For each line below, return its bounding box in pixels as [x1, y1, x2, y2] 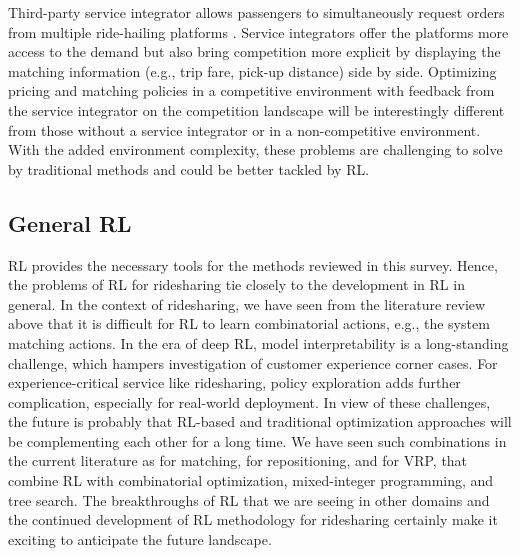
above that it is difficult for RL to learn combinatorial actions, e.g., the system [8, 313, 490, 334]
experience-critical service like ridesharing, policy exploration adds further [8, 372, 461, 393]
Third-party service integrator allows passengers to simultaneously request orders [8, 2, 505, 22]
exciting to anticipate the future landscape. [8, 528, 272, 549]
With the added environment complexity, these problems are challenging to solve [8, 139, 503, 160]
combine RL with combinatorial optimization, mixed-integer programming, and [8, 470, 494, 491]
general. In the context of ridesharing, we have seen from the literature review [8, 293, 486, 314]
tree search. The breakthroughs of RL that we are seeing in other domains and [8, 489, 490, 510]
